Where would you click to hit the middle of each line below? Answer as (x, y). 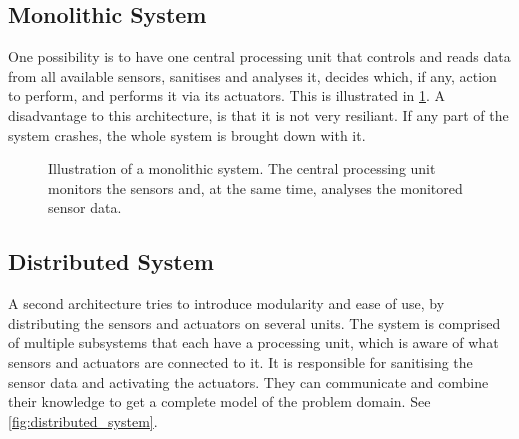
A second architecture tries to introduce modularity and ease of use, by (226, 303)
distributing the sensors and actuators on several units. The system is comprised (254, 322)
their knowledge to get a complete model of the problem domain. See (219, 401)
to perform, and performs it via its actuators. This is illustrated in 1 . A (227, 95)
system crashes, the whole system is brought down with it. (187, 134)
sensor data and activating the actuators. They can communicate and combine (248, 381)
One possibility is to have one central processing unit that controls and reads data (259, 56)
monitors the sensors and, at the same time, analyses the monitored (255, 187)
